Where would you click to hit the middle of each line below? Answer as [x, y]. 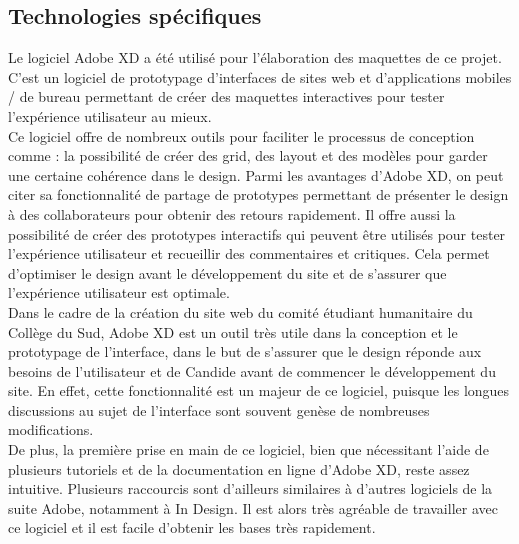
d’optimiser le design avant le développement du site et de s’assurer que [227, 272]
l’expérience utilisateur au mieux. [110, 115]
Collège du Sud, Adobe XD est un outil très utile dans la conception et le [233, 331]
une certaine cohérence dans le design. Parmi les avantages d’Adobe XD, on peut [256, 174]
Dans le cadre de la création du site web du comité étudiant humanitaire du [240, 311]
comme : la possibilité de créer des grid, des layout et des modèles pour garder [248, 155]
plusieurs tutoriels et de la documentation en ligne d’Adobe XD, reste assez [239, 468]
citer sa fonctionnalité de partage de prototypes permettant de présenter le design [258, 194]
